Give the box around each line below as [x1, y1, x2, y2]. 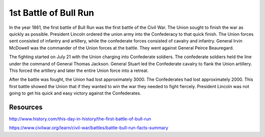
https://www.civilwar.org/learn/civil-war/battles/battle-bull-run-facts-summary [9, 125, 169, 131]
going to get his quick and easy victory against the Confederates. [9, 91, 142, 96]
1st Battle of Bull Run [9, 7, 94, 18]
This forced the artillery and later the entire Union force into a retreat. [9, 68, 149, 73]
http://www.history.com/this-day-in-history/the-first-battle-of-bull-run [9, 115, 152, 122]
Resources [9, 103, 43, 111]
